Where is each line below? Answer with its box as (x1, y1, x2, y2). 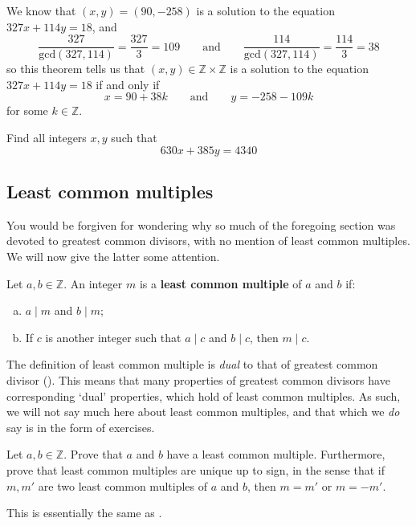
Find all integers (6, 129, 87, 146)
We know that (6, 2, 76, 18)
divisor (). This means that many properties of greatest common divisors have (6, 371, 390, 388)
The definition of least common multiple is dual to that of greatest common (6, 356, 378, 373)
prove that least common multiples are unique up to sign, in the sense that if (6, 461, 385, 478)
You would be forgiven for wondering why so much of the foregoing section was (6, 216, 396, 233)
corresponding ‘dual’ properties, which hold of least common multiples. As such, (6, 387, 401, 404)
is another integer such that (45, 328, 181, 345)
